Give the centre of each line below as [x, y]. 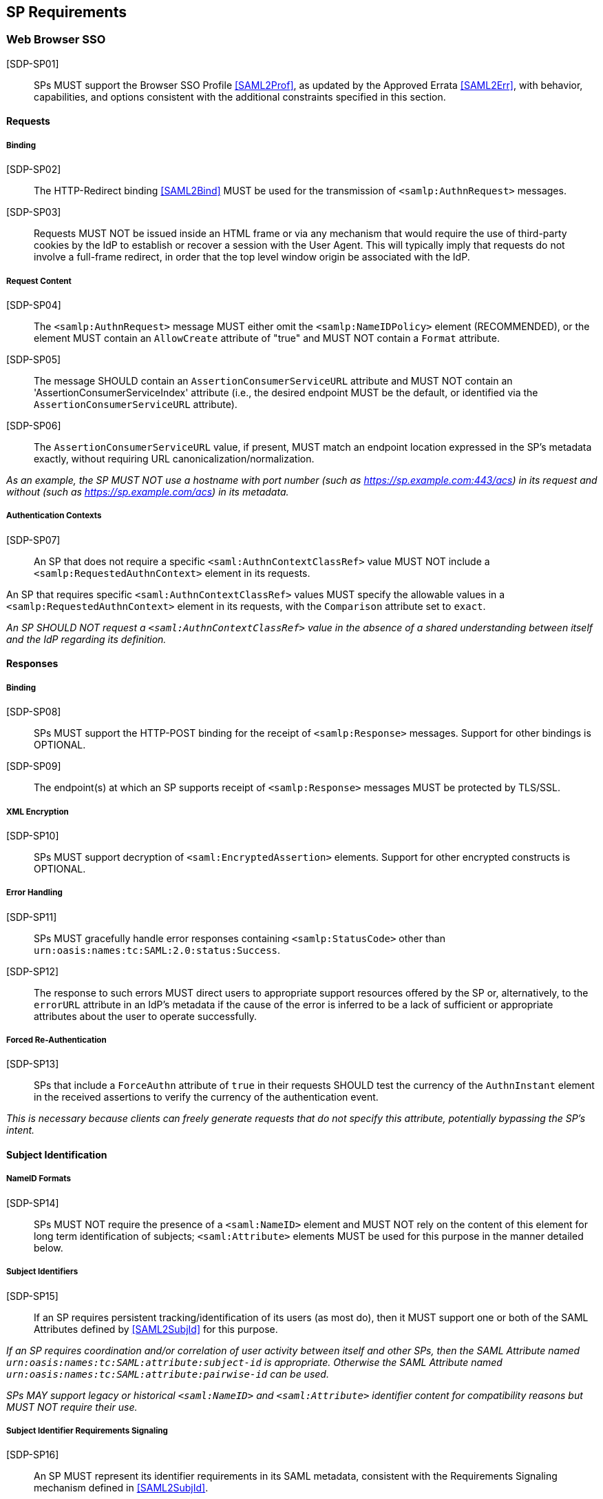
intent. [21, 1130]
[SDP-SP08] [34, 712]
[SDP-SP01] [33, 63]
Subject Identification [57, 1155]
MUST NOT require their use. [72, 1407]
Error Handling [34, 893]
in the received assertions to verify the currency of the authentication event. [206, 1097]
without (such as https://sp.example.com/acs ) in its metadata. [148, 491]
